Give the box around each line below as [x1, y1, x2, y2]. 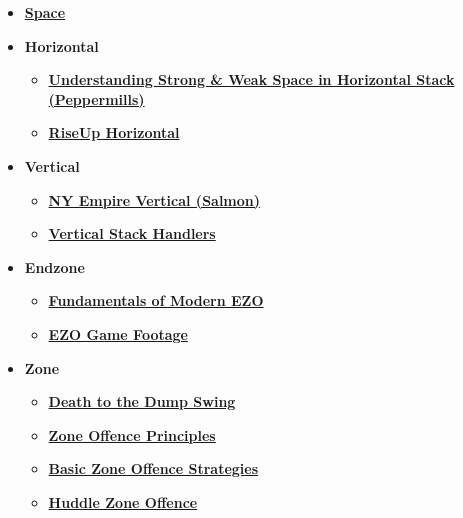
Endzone [24, 256, 85, 277]
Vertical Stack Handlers [48, 223, 216, 244]
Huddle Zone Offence [48, 491, 198, 512]
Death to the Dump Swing [48, 391, 236, 412]
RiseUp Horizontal [48, 122, 180, 143]
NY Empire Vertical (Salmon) [48, 189, 261, 210]
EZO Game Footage [48, 323, 188, 344]
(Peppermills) [48, 88, 145, 109]
